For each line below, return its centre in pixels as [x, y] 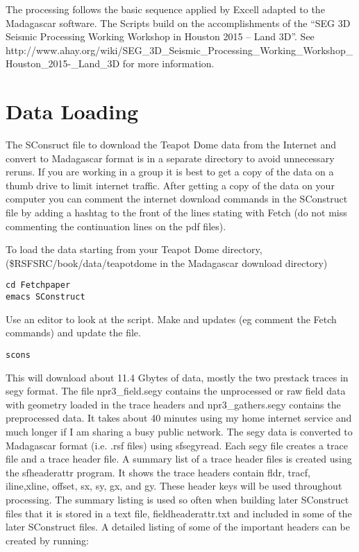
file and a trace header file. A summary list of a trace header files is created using [179, 459]
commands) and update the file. [73, 333]
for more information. [168, 63]
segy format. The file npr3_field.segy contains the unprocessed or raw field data [176, 391]
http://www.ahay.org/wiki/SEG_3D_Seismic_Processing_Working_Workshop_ [179, 50]
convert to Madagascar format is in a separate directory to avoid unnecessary [170, 158]
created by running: [47, 540]
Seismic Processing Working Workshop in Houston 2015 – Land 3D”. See [160, 36]
